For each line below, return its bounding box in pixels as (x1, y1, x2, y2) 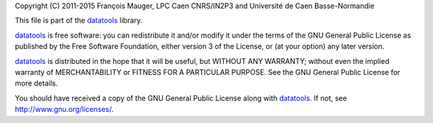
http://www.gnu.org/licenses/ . (14, 105, 114, 114)
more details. (14, 78, 59, 88)
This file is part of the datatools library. (14, 16, 144, 26)
